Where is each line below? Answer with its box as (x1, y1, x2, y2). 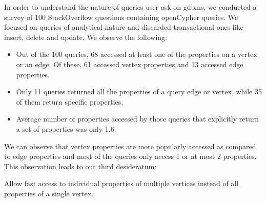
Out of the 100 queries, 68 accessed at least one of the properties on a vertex (16, 49, 257, 59)
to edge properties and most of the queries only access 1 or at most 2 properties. (4, 151, 257, 161)
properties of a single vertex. (4, 188, 94, 198)
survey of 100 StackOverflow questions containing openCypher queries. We (4, 11, 238, 22)
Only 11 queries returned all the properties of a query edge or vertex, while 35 (16, 86, 262, 97)
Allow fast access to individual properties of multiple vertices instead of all (4, 178, 239, 189)
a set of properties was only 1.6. (16, 123, 116, 134)
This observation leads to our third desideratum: (4, 160, 157, 171)
